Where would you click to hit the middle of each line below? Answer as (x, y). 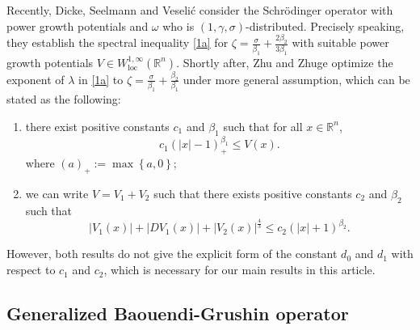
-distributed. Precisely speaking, (325, 25)
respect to (31, 270)
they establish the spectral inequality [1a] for (118, 42)
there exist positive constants (97, 126)
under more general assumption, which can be (296, 79)
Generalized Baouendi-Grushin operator (178, 313)
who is (178, 25)
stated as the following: (64, 99)
